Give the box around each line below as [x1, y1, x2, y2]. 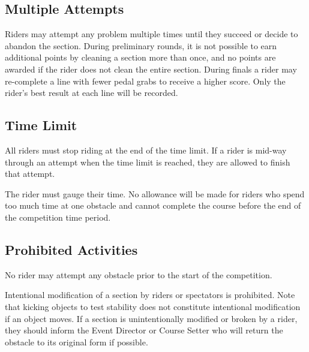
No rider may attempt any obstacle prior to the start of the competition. [5, 268, 272, 281]
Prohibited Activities [5, 240, 138, 258]
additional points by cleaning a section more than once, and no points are [5, 51, 276, 64]
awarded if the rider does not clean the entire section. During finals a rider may [5, 62, 297, 75]
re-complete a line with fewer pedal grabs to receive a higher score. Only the [5, 74, 286, 87]
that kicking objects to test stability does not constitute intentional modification [5, 300, 301, 312]
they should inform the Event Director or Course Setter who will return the [5, 324, 283, 336]
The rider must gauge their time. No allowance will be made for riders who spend [5, 187, 305, 200]
